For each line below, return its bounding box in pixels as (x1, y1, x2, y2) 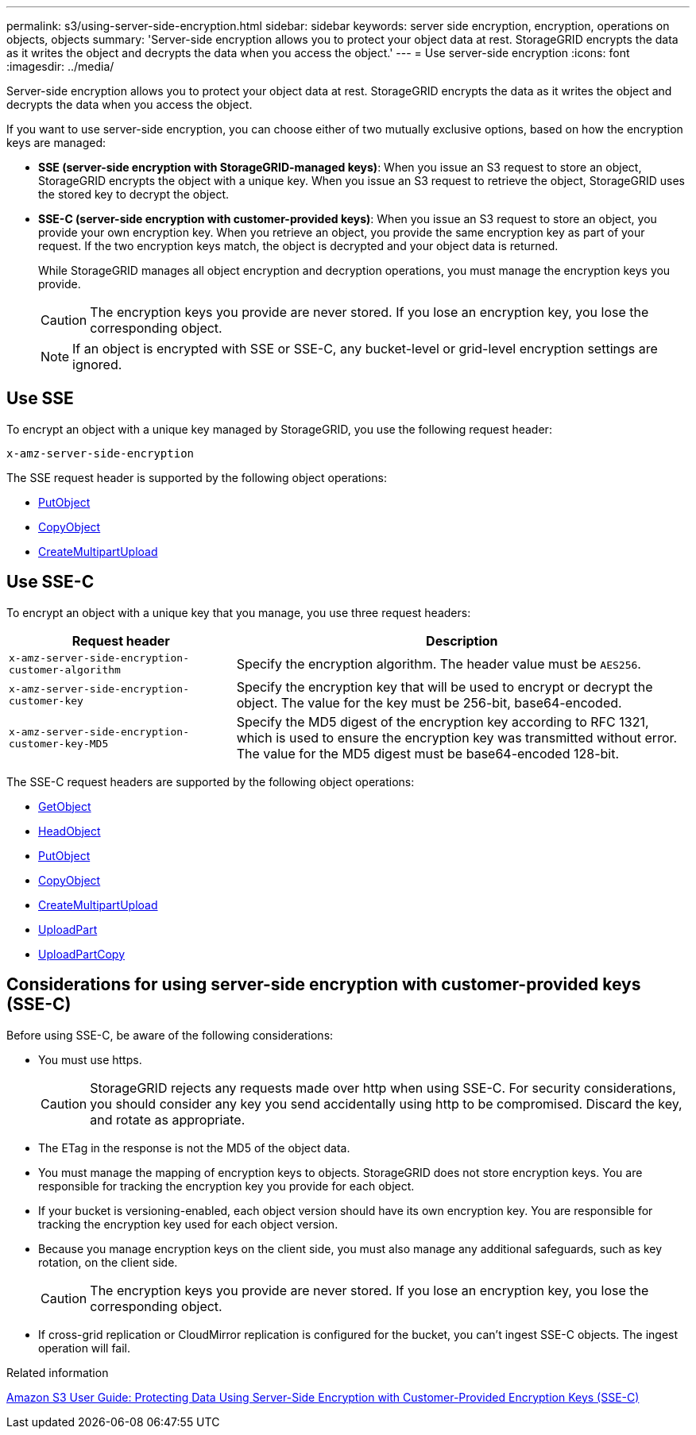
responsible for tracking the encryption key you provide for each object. (38, 1178, 415, 1193)
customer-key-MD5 (9, 737, 109, 750)
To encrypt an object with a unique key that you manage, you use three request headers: (6, 605, 471, 619)
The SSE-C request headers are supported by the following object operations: (6, 774, 415, 789)
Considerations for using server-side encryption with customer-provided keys (6, 974, 641, 995)
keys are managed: (6, 136, 106, 149)
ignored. (72, 357, 122, 372)
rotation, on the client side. (38, 1255, 178, 1269)
